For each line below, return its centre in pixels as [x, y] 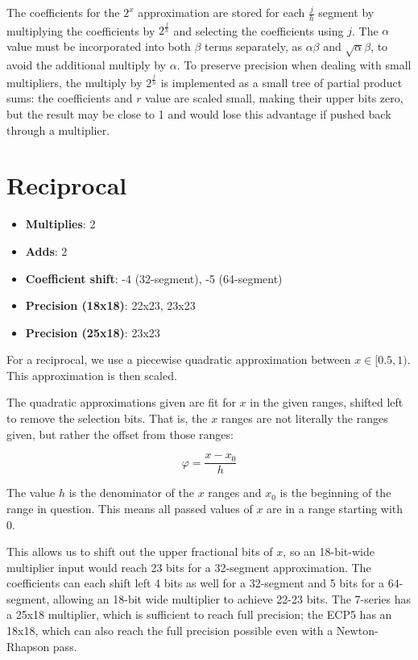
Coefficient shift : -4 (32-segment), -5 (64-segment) [154, 278]
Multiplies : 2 [60, 224]
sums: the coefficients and [70, 98]
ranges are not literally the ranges [304, 418]
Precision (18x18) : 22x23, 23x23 [110, 305]
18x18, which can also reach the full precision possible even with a [170, 631]
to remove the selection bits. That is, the [107, 418]
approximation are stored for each [221, 12]
